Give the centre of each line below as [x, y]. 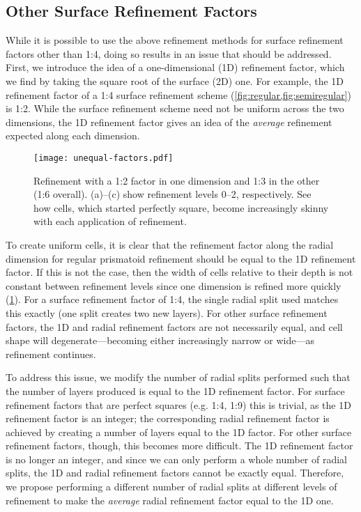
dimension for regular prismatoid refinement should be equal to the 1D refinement [181, 258]
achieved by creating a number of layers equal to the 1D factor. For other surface [179, 432]
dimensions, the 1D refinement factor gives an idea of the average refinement [169, 122]
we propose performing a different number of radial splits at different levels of [171, 487]
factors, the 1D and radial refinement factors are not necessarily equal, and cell [174, 326]
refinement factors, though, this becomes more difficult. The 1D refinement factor [179, 445]
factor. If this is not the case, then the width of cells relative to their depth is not [179, 272]
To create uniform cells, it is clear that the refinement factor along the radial [170, 244]
